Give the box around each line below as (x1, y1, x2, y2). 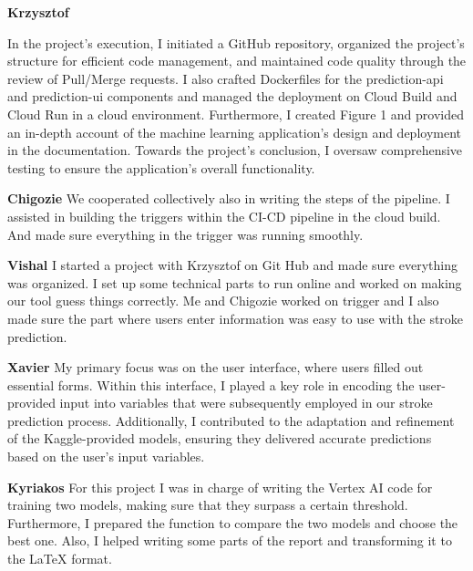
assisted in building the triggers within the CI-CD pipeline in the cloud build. (7, 206, 441, 225)
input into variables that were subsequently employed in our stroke (59, 393, 433, 412)
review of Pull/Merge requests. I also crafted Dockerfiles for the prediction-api (7, 68, 444, 88)
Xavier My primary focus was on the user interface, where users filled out (7, 358, 424, 377)
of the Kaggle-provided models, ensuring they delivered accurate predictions (7, 429, 432, 448)
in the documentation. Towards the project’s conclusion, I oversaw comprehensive (7, 140, 463, 160)
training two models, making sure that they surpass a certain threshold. (7, 495, 408, 514)
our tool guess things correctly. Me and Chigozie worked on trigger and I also (7, 291, 439, 310)
